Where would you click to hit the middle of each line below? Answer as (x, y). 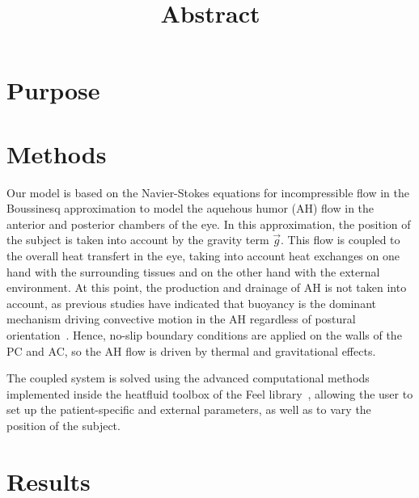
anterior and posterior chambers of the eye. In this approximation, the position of (209, 224)
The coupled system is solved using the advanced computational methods (188, 378)
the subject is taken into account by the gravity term (138, 240)
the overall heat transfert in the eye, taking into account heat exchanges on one (203, 256)
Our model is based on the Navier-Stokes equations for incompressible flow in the (208, 192)
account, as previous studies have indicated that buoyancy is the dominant (191, 303)
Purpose (53, 90)
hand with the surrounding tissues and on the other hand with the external (193, 271)
